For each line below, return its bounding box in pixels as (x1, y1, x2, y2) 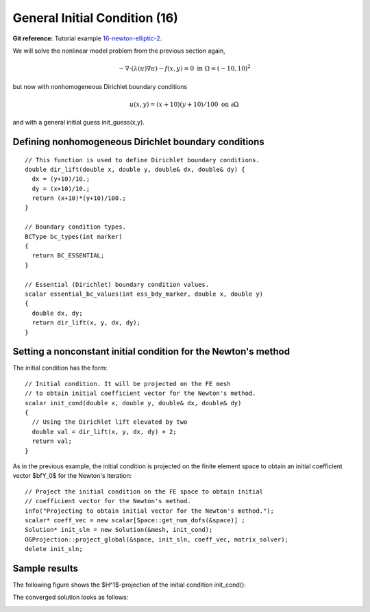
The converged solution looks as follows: (12, 593, 129, 602)
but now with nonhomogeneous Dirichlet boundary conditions (12, 82, 188, 90)
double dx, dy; (32, 309, 83, 317)
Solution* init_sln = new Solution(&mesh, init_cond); (25, 526, 213, 534)
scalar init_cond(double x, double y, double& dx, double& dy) (25, 399, 242, 407)
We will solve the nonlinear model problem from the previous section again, (12, 47, 225, 55)
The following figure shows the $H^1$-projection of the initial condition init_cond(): (12, 581, 246, 589)
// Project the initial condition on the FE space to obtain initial (25, 487, 264, 496)
